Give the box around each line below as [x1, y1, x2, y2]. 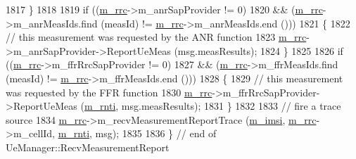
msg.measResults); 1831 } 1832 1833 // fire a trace [121, 98, 341, 113]
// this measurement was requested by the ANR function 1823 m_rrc [6, 30, 307, 44]
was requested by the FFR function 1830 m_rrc [6, 84, 212, 99]
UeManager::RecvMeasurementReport [6, 139, 170, 154]
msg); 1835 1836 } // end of [95, 126, 217, 141]
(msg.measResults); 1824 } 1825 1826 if [174, 43, 343, 58]
